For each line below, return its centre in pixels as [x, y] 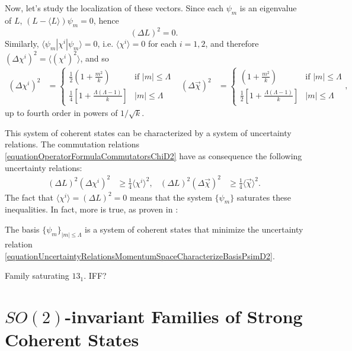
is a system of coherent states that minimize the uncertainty [194, 229]
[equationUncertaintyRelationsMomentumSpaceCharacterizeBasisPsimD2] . [140, 255]
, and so [95, 58]
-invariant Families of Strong [184, 316]
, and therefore [232, 44]
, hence [106, 20]
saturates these [264, 197]
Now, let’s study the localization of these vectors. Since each [114, 8]
